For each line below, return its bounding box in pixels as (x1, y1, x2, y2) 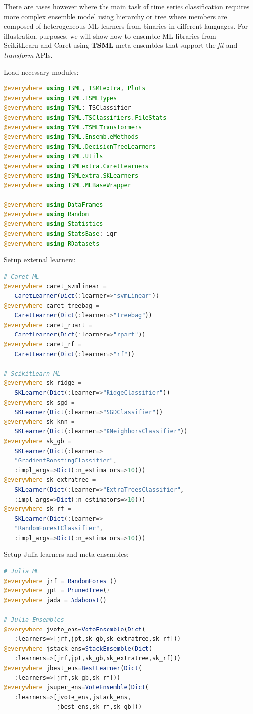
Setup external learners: (4, 254, 76, 265)
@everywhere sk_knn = (4, 418, 75, 425)
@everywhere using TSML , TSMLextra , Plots (4, 85, 145, 92)
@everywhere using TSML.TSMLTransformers (4, 124, 142, 131)
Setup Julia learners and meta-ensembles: (4, 549, 129, 559)
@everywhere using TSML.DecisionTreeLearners (4, 143, 156, 150)
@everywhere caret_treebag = (4, 302, 100, 309)
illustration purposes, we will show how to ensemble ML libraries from (4, 30, 216, 41)
